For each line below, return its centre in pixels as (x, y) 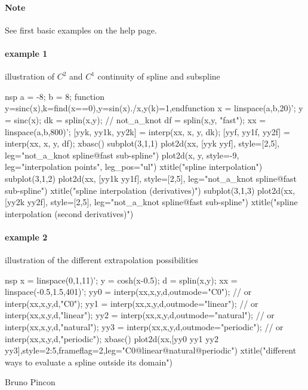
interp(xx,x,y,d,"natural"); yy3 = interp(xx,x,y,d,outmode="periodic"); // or (144, 327)
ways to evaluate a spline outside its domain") (89, 362)
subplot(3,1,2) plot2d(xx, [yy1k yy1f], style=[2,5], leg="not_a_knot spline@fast (151, 178)
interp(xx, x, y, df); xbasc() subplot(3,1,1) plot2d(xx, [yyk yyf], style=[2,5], (142, 143)
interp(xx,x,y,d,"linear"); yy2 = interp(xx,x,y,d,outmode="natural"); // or (140, 315)
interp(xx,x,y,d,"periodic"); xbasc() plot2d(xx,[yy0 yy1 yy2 (112, 338)
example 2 (26, 237)
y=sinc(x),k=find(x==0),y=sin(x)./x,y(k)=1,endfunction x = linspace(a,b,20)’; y (154, 108)
